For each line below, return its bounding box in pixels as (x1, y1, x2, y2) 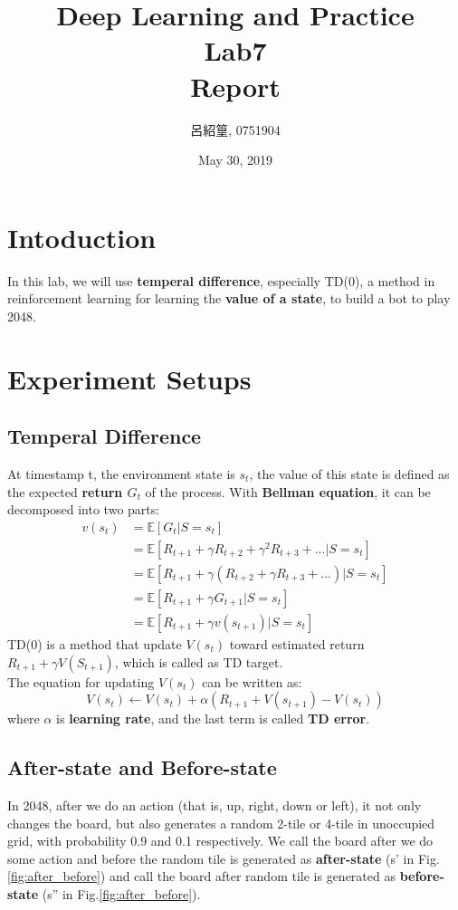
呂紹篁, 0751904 (190, 120, 281, 139)
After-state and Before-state (7, 753, 277, 781)
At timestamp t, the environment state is (7, 464, 235, 483)
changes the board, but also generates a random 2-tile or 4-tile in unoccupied (7, 813, 435, 832)
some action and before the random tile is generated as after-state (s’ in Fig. (7, 848, 440, 867)
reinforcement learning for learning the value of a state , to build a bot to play (7, 289, 451, 308)
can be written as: (202, 672, 302, 691)
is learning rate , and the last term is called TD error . (56, 709, 370, 728)
